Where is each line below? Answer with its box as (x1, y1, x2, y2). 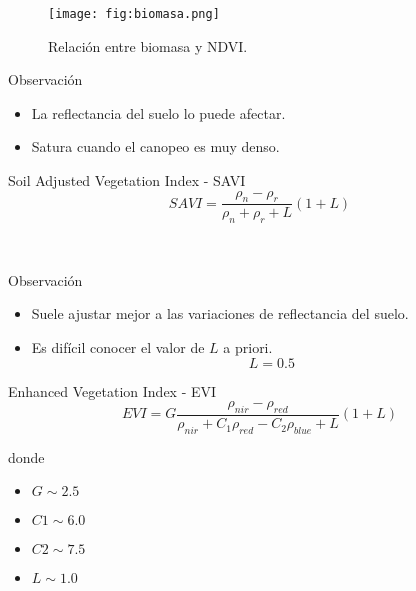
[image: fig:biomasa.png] (48, 7, 220, 21)
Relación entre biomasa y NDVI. (48, 35, 248, 56)
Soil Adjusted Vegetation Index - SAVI (8, 170, 246, 191)
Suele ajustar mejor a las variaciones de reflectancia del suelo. (31, 303, 409, 324)
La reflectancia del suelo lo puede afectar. (31, 102, 286, 123)
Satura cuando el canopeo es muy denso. (31, 136, 280, 157)
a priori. (223, 337, 273, 358)
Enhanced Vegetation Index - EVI (8, 380, 217, 401)
